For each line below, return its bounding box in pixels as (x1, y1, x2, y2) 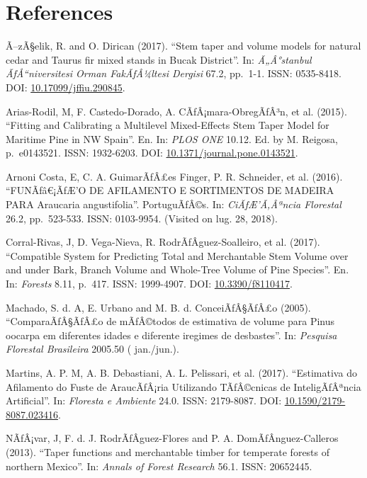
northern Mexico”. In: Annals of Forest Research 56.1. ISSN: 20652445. (6, 458, 312, 473)
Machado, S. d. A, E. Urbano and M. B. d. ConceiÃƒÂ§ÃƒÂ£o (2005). (6, 300, 311, 314)
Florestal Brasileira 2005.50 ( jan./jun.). (6, 341, 179, 356)
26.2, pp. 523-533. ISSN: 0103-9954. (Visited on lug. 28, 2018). (6, 210, 278, 225)
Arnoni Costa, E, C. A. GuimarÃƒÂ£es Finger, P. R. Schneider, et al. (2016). (6, 169, 343, 183)
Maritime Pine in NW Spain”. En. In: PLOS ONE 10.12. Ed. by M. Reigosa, (6, 131, 338, 146)
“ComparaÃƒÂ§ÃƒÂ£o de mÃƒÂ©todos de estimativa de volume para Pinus (6, 314, 335, 329)
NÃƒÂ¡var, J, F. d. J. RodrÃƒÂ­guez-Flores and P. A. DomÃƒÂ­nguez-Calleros (6, 431, 339, 445)
